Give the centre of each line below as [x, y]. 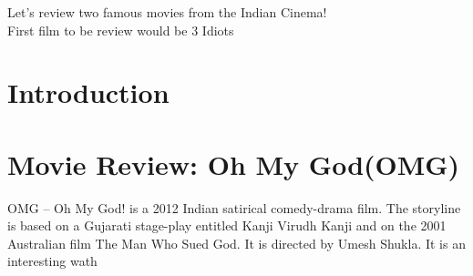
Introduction [88, 92]
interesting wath [52, 261]
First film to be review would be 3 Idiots [121, 30]
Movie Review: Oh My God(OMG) [234, 164]
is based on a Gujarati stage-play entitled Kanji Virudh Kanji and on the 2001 [227, 225]
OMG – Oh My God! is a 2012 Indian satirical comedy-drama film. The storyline [234, 207]
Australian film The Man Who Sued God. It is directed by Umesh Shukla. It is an [236, 243]
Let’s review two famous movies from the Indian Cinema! [167, 12]
